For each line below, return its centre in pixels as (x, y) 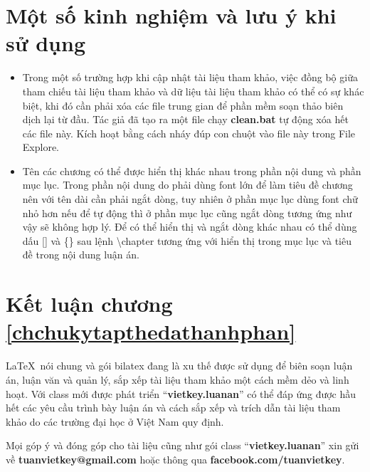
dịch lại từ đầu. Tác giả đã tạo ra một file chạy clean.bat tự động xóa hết (185, 119)
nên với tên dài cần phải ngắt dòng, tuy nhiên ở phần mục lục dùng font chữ (190, 199)
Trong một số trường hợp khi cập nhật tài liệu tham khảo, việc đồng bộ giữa (190, 77)
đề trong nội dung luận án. (81, 255)
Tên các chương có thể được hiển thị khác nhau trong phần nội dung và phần (192, 171)
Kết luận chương (89, 304)
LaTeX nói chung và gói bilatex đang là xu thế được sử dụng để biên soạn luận (179, 366)
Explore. (41, 147)
